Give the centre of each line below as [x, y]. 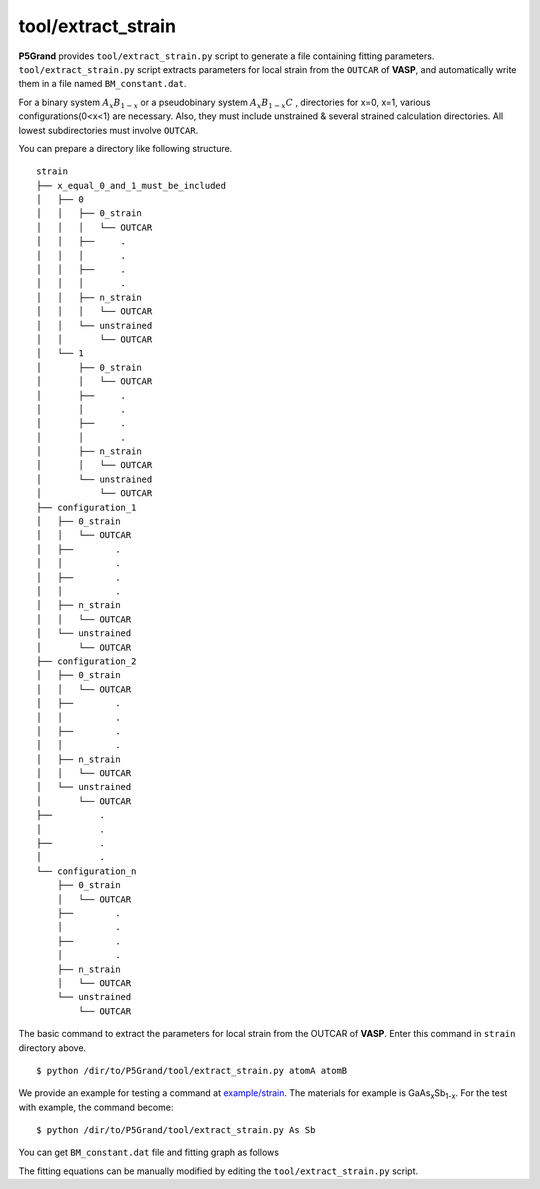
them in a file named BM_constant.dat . [102, 84]
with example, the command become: [96, 1107]
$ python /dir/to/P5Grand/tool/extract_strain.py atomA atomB [192, 1070]
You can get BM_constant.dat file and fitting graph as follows [149, 1152]
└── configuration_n [86, 871]
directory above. [52, 1047]
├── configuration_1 [86, 507]
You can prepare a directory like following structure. [125, 148]
